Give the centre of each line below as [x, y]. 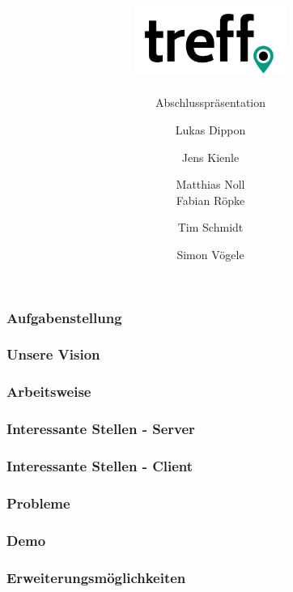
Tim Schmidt [210, 227]
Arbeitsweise [49, 392]
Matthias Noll [210, 184]
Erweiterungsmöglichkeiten [96, 577]
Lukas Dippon [210, 130]
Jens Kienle [210, 157]
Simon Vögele [210, 255]
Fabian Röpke [210, 200]
